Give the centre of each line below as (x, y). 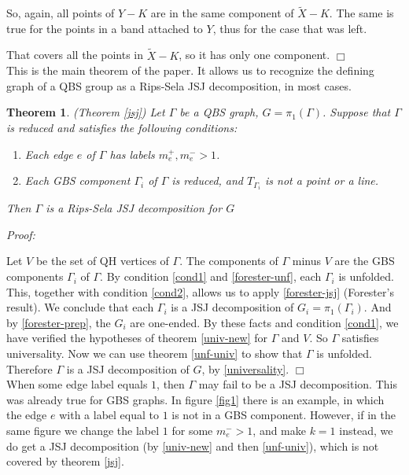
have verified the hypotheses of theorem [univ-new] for (137, 338)
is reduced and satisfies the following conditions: (122, 127)
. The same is (361, 13)
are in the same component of (222, 13)
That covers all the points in (75, 55)
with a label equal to (109, 415)
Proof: (21, 234)
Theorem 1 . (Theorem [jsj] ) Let (86, 112)
